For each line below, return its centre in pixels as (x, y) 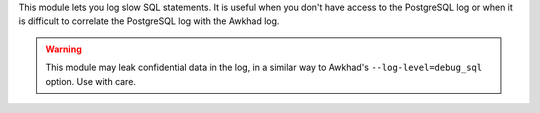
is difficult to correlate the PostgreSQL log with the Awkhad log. (149, 21)
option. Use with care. (91, 81)
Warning (63, 49)
